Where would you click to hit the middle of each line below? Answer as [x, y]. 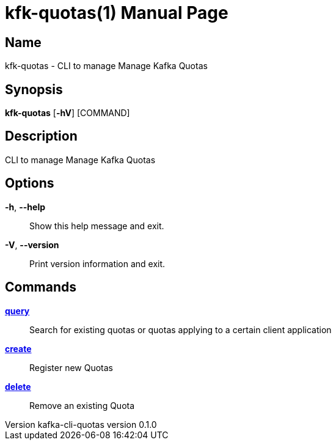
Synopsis [34, 89]
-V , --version [32, 245]
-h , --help [25, 207]
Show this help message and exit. [97, 226]
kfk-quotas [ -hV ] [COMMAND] [68, 113]
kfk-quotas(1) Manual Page [117, 13]
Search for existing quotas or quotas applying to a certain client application [181, 329]
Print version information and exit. [97, 263]
